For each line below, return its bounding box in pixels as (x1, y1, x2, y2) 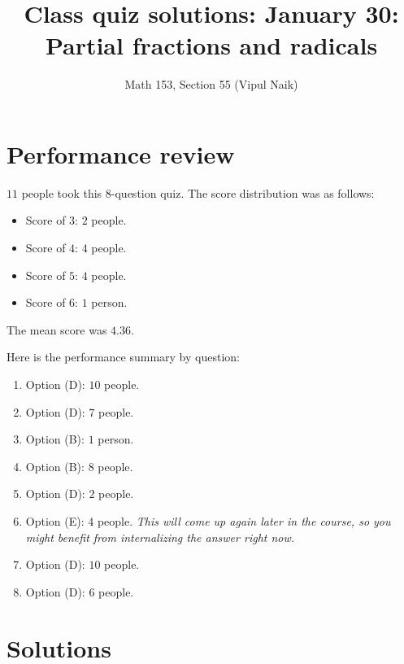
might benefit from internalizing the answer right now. (25, 528, 295, 545)
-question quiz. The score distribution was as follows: (111, 184, 375, 201)
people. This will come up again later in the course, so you (97, 512, 391, 529)
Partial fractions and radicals (45, 28, 378, 62)
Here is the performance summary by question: (7, 348, 240, 365)
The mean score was (7, 321, 107, 338)
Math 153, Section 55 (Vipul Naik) (124, 76, 298, 93)
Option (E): (25, 512, 85, 529)
